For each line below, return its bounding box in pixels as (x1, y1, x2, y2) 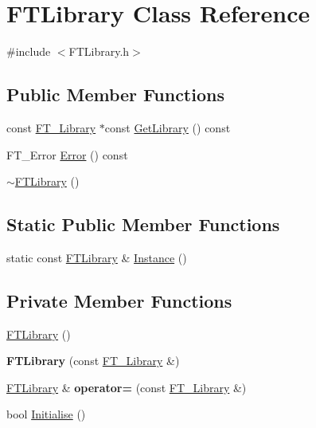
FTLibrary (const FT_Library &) (6, 352, 180, 369)
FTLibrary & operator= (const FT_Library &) (6, 379, 247, 395)
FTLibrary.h (68, 43, 130, 60)
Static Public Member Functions (6, 212, 280, 237)
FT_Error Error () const (6, 146, 128, 163)
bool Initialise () (6, 406, 86, 422)
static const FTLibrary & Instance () (6, 249, 187, 265)
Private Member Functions (6, 288, 232, 312)
